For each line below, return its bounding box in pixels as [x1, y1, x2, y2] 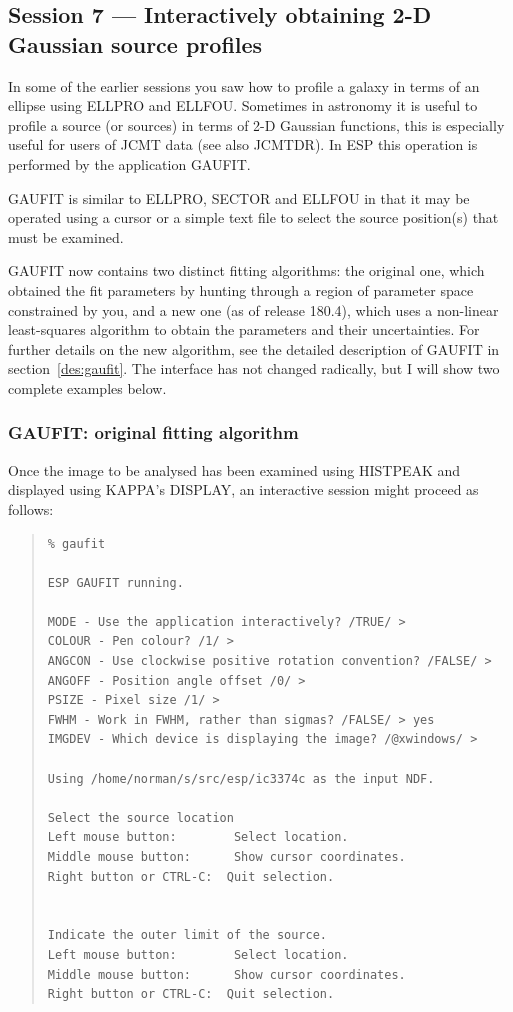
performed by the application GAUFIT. [8, 153, 251, 174]
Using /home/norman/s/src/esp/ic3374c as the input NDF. [47, 771, 435, 786]
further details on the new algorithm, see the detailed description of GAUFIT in [8, 338, 500, 359]
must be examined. [8, 226, 124, 247]
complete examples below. [8, 377, 167, 398]
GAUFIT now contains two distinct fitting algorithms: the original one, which [8, 260, 485, 281]
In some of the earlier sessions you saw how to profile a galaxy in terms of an [8, 75, 480, 96]
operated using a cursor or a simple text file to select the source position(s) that [8, 207, 499, 228]
